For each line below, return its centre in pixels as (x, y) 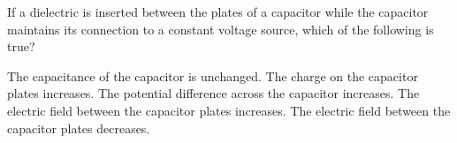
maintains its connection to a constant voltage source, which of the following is (221, 29)
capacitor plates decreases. (79, 128)
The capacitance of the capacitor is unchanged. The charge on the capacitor (213, 75)
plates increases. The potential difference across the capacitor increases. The (213, 93)
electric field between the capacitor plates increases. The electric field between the (229, 110)
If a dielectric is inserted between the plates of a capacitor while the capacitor (218, 11)
